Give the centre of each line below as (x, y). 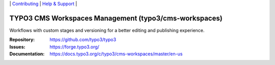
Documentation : (27, 54)
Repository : (22, 40)
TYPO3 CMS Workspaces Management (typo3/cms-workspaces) (116, 18)
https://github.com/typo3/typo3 (83, 40)
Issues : (17, 47)
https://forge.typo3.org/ (74, 47)
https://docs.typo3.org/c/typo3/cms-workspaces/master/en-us (116, 54)
